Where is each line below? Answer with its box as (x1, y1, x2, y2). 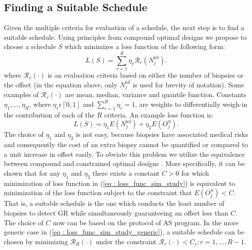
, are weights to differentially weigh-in (135, 99, 248, 109)
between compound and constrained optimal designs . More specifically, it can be (4, 158, 245, 168)
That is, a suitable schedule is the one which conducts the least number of (4, 198, 224, 208)
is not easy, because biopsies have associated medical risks (76, 129, 248, 139)
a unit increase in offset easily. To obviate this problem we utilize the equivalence (4, 149, 245, 159)
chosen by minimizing (4, 236, 68, 246)
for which (181, 168, 209, 178)
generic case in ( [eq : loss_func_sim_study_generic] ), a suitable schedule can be (4, 227, 244, 237)
